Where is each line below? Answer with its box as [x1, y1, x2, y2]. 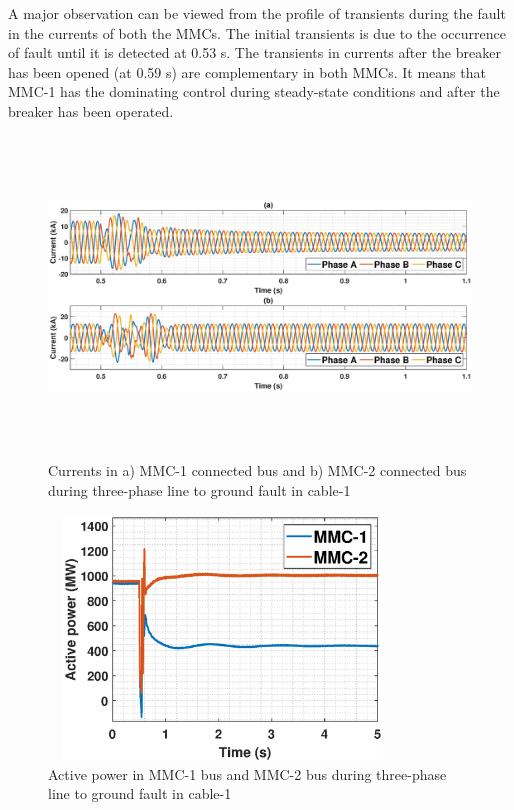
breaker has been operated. [8, 100, 174, 121]
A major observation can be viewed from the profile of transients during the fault [8, 3, 506, 23]
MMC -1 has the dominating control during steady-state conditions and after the [8, 81, 500, 102]
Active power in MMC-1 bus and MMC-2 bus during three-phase [48, 763, 447, 784]
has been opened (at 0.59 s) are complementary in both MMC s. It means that [8, 61, 486, 82]
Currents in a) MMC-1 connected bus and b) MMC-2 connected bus [48, 460, 467, 481]
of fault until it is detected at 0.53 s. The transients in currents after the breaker [8, 42, 501, 63]
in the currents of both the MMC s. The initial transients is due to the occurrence [8, 22, 506, 43]
